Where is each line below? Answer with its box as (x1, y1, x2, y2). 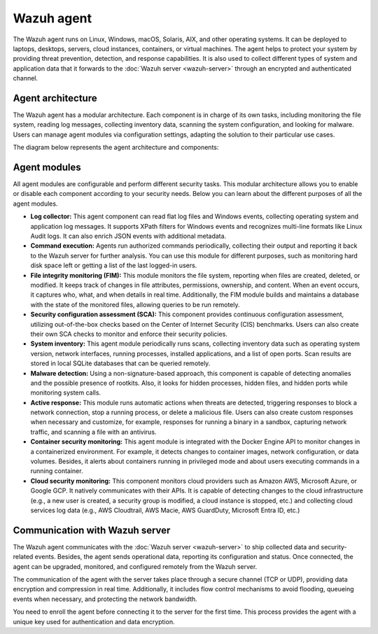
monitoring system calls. (30, 388, 101, 397)
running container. (30, 467, 83, 475)
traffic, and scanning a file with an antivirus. (30, 428, 157, 436)
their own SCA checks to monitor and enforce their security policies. (30, 330, 227, 338)
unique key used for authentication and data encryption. (13, 617, 175, 626)
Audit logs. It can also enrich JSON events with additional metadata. (30, 232, 227, 241)
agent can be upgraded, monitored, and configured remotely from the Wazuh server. (13, 562, 258, 570)
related (13, 553, 34, 561)
